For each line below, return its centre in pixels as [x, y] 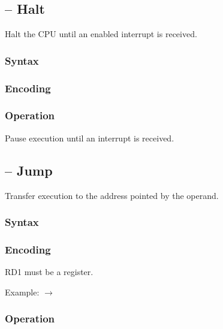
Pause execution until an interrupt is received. [90, 138]
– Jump [29, 170]
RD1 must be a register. [49, 272]
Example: [22, 292]
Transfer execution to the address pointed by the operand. [112, 195]
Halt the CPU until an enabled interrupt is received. [101, 34]
